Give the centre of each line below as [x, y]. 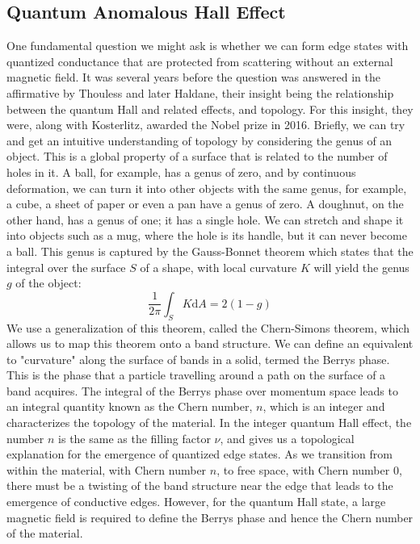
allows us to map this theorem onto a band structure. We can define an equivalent [210, 343]
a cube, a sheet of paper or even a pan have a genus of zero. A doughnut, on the [205, 204]
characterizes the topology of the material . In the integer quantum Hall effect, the [209, 423]
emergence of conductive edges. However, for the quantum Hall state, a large [196, 502]
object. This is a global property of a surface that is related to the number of [197, 156]
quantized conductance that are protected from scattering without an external [200, 61]
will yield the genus [361, 267]
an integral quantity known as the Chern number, [130, 406]
